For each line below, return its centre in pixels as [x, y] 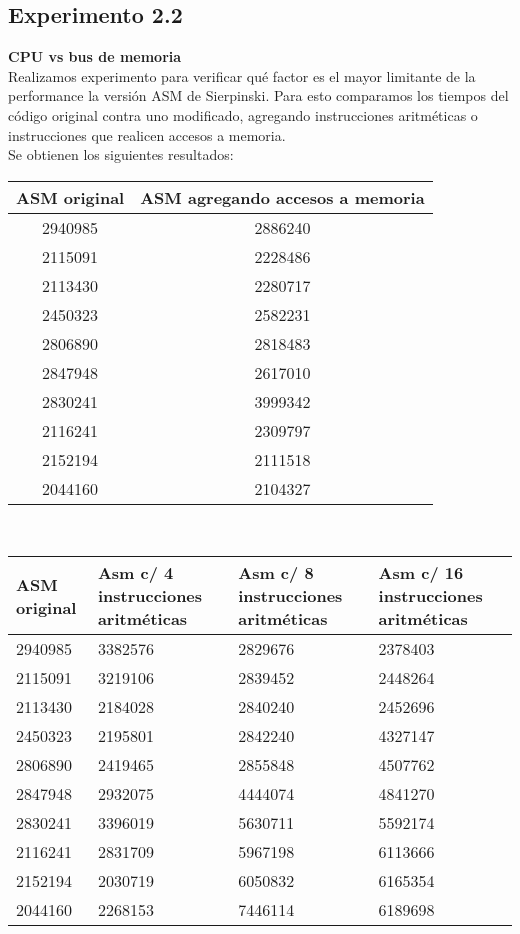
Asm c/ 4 [135, 573]
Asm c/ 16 [421, 573]
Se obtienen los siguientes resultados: [121, 154]
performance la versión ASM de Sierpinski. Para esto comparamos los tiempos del [258, 95]
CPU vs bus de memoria [95, 56]
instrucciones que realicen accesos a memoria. [147, 134]
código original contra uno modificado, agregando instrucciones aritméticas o [243, 114]
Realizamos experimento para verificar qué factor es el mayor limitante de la [242, 75]
